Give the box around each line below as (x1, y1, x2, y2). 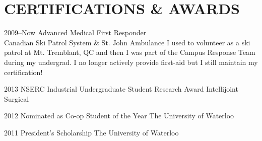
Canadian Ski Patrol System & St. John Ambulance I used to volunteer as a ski (4, 37, 250, 47)
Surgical (4, 93, 29, 104)
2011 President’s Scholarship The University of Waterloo (4, 127, 179, 137)
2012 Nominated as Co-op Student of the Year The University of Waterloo (4, 110, 234, 121)
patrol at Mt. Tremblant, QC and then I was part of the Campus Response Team (4, 47, 255, 57)
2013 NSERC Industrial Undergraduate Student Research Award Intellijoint (4, 84, 238, 94)
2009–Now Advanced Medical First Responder (4, 27, 147, 38)
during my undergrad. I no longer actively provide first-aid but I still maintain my (4, 56, 258, 67)
